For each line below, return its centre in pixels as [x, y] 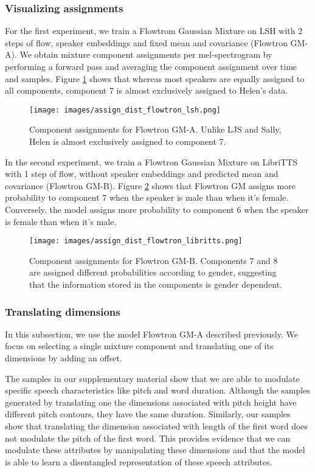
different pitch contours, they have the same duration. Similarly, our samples [148, 414]
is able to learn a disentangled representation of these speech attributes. [139, 461]
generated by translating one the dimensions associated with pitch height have [151, 402]
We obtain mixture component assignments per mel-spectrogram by [146, 54]
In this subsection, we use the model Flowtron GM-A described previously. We [151, 334]
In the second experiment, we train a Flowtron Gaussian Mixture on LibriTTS [151, 161]
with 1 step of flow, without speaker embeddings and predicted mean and [142, 174]
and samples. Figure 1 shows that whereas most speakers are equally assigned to [155, 78]
